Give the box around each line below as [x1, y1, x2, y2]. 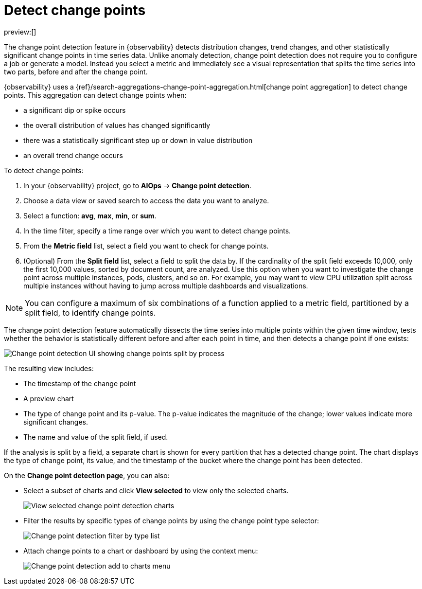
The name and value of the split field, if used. [23, 432, 168, 441]
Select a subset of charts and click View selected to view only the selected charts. [23, 486, 289, 495]
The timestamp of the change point [23, 379, 136, 388]
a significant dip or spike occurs [23, 106, 126, 114]
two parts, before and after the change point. [4, 67, 148, 76]
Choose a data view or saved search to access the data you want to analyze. [23, 196, 269, 205]
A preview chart [23, 394, 74, 403]
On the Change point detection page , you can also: [4, 471, 170, 480]
